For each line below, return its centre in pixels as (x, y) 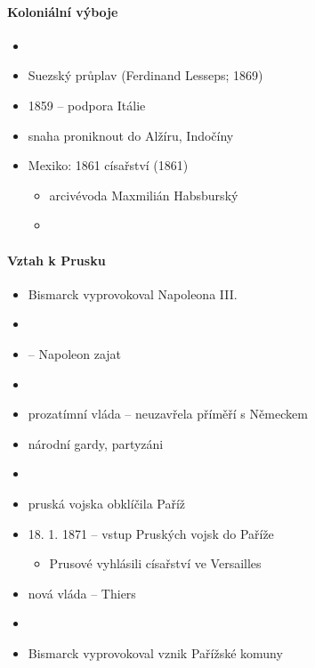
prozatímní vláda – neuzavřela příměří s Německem (168, 414)
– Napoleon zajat (75, 353)
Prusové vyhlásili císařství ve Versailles (155, 563)
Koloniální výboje (63, 11)
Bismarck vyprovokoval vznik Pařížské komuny (155, 652)
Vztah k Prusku (57, 260)
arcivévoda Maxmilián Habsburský (144, 195)
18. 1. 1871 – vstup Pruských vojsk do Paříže (151, 533)
